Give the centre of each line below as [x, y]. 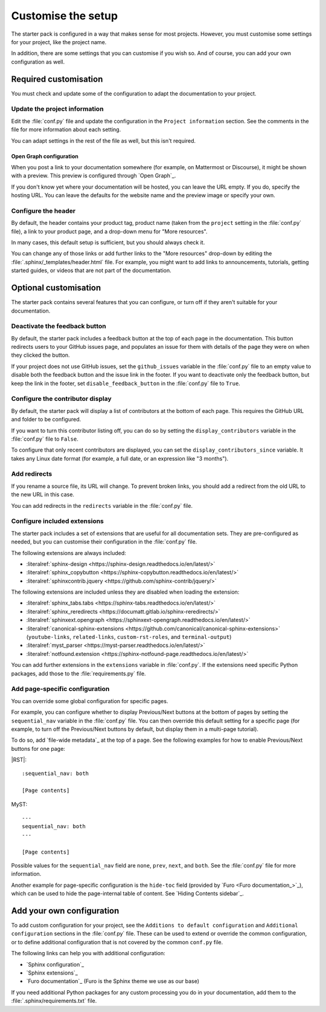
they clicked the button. [40, 355]
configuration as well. [38, 62]
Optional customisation [56, 288]
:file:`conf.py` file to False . [45, 439]
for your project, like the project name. [59, 42]
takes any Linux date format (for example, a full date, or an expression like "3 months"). [120, 458]
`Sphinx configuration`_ [55, 964]
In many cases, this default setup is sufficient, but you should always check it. [108, 242]
